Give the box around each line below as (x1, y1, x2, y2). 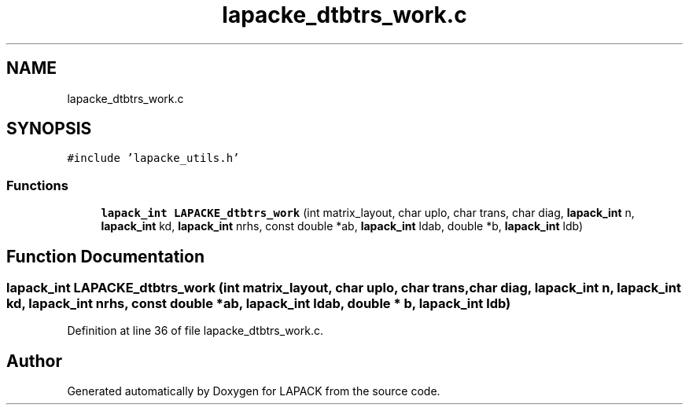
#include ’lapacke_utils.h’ (67, 152, 240, 165)
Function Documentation (6, 246, 204, 266)
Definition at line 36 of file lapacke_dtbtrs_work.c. (67, 324, 323, 338)
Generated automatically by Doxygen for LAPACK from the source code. (67, 384, 440, 398)
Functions (6, 177, 68, 193)
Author (6, 350, 62, 371)
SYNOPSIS (6, 119, 92, 139)
